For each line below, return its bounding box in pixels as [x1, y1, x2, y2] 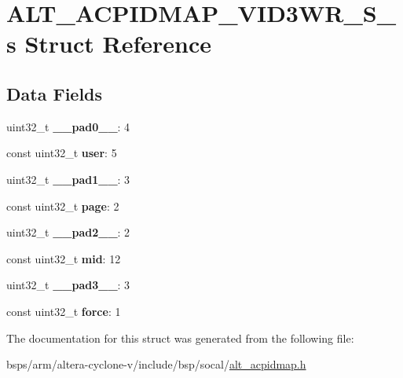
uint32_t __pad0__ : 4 [6, 118, 130, 134]
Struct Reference [24, 28, 212, 60]
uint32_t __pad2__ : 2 [6, 224, 130, 240]
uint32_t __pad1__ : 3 [6, 171, 130, 187]
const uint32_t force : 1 [6, 303, 121, 319]
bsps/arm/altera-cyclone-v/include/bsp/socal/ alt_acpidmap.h [6, 356, 306, 372]
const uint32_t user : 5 [6, 145, 117, 161]
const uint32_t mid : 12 [6, 250, 121, 266]
